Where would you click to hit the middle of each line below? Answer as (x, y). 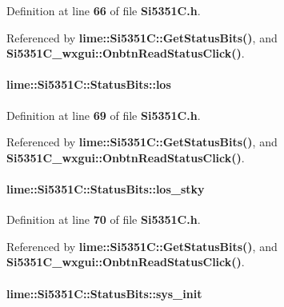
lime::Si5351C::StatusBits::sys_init (104, 293)
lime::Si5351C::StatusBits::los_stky (106, 188)
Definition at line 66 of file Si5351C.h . (104, 10)
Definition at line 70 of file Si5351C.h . (104, 219)
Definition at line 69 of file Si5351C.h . (104, 115)
